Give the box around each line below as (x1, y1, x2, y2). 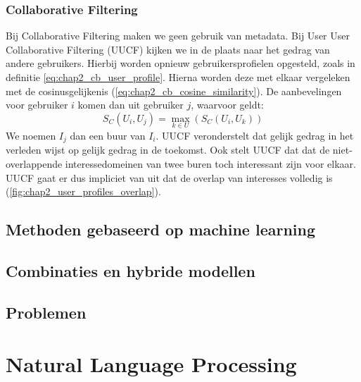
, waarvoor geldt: (191, 97, 264, 112)
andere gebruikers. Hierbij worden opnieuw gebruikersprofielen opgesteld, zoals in (6, 56, 355, 70)
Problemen (6, 301, 87, 323)
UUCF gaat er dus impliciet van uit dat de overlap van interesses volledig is (6, 170, 333, 185)
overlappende (6, 156, 63, 171)
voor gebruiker (6, 97, 68, 112)
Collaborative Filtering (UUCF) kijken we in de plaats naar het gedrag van (6, 42, 330, 56)
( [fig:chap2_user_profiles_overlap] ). (6, 184, 161, 199)
